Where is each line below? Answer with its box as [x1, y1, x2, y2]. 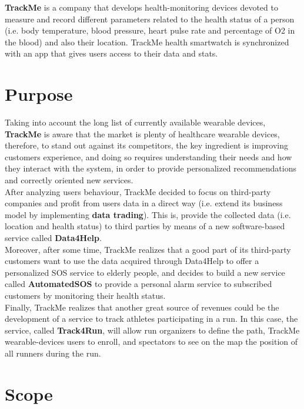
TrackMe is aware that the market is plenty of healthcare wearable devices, [5, 127, 280, 140]
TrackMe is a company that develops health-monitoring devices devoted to [5, 1, 278, 13]
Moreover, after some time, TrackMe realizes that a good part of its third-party [5, 243, 291, 255]
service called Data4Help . [5, 232, 102, 244]
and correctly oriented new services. [5, 174, 133, 186]
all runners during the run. [5, 347, 101, 359]
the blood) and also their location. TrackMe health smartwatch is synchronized [5, 35, 289, 48]
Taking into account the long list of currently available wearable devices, [5, 116, 266, 128]
